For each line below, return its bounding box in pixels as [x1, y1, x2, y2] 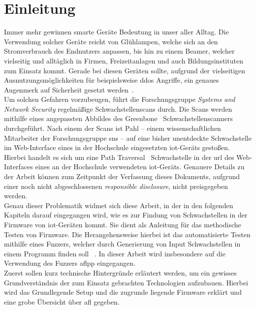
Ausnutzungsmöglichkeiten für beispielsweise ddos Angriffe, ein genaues [4, 75, 219, 85]
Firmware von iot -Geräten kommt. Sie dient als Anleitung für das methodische [4, 219, 241, 229]
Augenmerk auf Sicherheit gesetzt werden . [4, 84, 134, 94]
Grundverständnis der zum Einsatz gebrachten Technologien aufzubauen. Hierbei [4, 277, 248, 287]
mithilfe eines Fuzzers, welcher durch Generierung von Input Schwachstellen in [4, 239, 241, 249]
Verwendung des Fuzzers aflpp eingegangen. [4, 258, 135, 268]
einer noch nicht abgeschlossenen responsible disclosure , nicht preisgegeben [4, 181, 228, 191]
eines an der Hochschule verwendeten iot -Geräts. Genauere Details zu [35, 161, 245, 172]
